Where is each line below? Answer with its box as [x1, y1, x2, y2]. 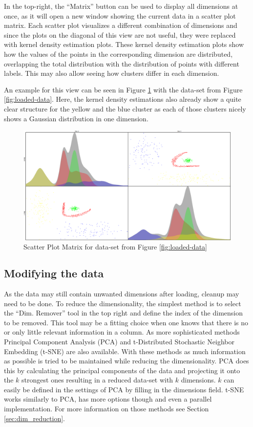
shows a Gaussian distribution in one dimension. [4, 113, 148, 123]
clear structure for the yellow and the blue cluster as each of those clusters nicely [4, 103, 246, 113]
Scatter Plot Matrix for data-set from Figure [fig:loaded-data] [23, 242, 207, 252]
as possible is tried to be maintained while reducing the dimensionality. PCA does [4, 356, 249, 366]
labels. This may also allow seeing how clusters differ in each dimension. [4, 68, 219, 78]
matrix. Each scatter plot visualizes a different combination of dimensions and [4, 20, 237, 30]
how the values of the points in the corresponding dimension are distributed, [4, 48, 233, 59]
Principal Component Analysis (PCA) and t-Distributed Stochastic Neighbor [4, 336, 235, 346]
